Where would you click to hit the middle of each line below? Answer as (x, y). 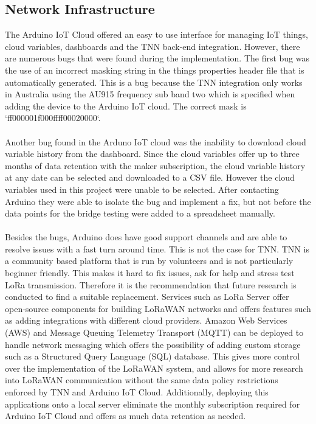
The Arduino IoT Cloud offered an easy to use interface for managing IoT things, (156, 34)
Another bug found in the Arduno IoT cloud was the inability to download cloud (156, 141)
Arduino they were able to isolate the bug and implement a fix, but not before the (158, 201)
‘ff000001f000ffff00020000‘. (53, 118)
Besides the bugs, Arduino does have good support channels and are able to (146, 237)
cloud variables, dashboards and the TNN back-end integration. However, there (153, 46)
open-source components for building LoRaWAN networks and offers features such (158, 308)
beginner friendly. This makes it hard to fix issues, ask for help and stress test (150, 273)
